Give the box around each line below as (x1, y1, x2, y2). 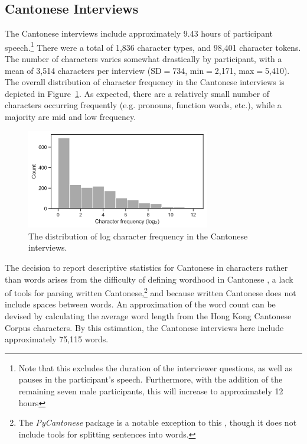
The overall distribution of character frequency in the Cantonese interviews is (5, 76, 285, 88)
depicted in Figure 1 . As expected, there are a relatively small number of (5, 87, 270, 99)
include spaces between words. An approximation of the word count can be (5, 298, 276, 310)
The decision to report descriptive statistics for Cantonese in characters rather (5, 261, 288, 273)
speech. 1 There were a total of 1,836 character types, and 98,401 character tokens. (5, 39, 301, 53)
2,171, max (214, 64, 254, 76)
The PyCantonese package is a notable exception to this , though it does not (18, 416, 297, 429)
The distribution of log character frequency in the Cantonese (28, 229, 248, 242)
